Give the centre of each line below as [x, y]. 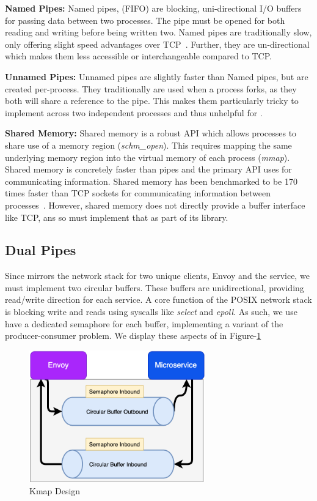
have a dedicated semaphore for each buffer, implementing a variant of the [144, 323]
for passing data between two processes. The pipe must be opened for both [145, 20]
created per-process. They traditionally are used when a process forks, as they [151, 88]
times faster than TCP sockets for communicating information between [138, 193]
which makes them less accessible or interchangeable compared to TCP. [138, 56]
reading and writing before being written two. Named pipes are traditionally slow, [158, 32]
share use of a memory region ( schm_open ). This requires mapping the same [148, 145]
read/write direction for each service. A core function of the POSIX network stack [158, 299]
